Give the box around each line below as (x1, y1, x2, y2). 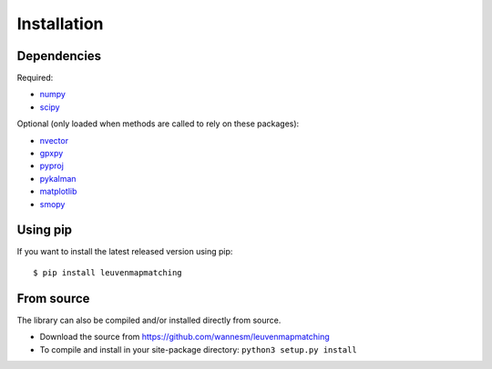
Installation (16, 14, 104, 34)
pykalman (39, 173, 77, 184)
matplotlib (39, 186, 77, 197)
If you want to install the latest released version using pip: (16, 246, 233, 257)
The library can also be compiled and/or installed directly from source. (16, 314, 282, 325)
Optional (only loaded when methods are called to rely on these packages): (16, 118, 300, 129)
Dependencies (16, 48, 102, 64)
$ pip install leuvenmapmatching (33, 267, 182, 277)
